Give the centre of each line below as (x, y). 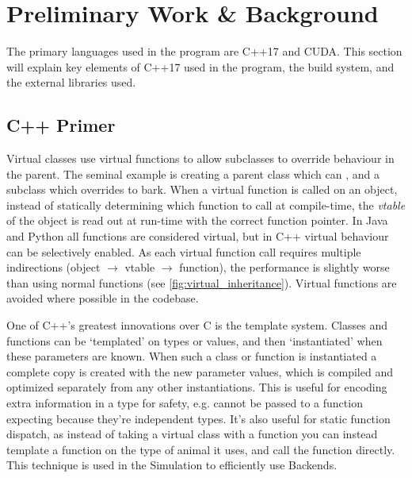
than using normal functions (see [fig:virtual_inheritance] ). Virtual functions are (202, 282)
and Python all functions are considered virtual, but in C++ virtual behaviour (198, 236)
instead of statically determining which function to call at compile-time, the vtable (206, 204)
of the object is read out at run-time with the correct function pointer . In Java (197, 220)
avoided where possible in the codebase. (103, 298)
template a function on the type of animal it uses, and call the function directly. (201, 449)
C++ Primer (61, 125)
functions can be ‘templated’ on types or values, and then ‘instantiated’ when (195, 340)
